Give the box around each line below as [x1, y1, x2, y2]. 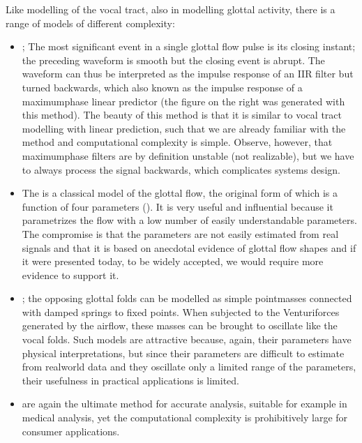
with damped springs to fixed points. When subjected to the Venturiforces [22, 304, 340, 319]
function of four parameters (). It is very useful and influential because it [22, 199, 333, 213]
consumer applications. [22, 423, 120, 438]
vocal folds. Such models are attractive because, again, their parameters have [22, 332, 352, 347]
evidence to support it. [22, 267, 119, 282]
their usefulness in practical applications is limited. [22, 373, 240, 387]
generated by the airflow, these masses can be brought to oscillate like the [22, 318, 338, 333]
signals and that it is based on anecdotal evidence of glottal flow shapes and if [22, 240, 356, 255]
